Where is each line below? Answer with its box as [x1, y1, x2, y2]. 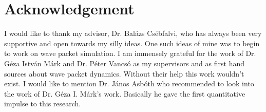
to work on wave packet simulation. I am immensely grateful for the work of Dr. [4, 48, 256, 59]
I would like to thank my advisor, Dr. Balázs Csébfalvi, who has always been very [4, 28, 262, 39]
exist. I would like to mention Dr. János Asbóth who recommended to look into [4, 78, 254, 89]
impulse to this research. [4, 98, 81, 109]
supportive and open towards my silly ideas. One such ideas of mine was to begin [4, 38, 260, 48]
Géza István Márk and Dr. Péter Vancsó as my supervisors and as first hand [4, 58, 244, 68]
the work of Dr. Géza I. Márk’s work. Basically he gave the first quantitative [4, 88, 245, 99]
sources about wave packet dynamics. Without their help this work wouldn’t [4, 68, 244, 79]
